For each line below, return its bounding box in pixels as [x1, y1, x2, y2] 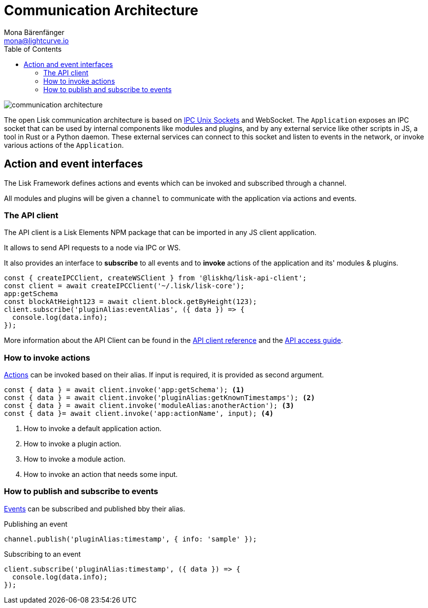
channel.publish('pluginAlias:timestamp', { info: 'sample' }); [4, 535, 257, 543]
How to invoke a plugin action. [24, 439, 122, 448]
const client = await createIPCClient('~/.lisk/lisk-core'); [4, 282, 245, 290]
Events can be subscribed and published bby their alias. [4, 504, 185, 513]
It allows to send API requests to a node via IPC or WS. [4, 243, 181, 252]
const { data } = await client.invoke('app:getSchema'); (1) [4, 386, 245, 394]
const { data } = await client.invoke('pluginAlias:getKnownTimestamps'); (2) [4, 394, 315, 402]
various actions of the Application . [4, 140, 124, 149]
